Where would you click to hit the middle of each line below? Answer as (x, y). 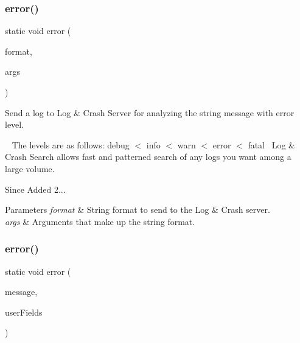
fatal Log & (271, 144)
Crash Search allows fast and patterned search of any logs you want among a (148, 157)
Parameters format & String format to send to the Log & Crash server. (138, 210)
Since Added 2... (35, 189)
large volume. (30, 168)
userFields (24, 312)
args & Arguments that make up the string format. (100, 221)
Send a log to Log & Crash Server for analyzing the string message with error (150, 112)
